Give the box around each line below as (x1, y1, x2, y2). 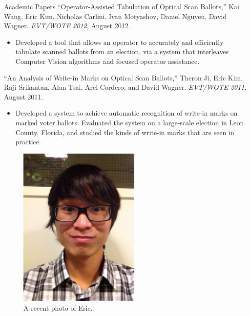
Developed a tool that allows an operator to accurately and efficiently (15, 37, 224, 47)
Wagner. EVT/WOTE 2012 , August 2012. (4, 20, 130, 31)
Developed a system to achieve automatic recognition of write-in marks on (15, 108, 238, 118)
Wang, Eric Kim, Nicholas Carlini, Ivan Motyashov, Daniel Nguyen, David (4, 11, 227, 21)
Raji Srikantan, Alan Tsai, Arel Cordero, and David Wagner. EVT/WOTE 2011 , (4, 82, 247, 92)
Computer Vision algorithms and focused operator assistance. (15, 56, 200, 66)
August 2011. (4, 91, 43, 101)
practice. (15, 137, 41, 147)
